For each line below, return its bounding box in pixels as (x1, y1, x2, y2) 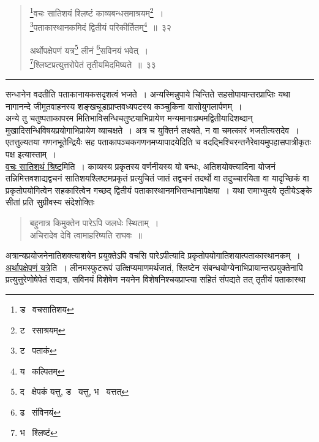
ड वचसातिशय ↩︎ (20, 302, 74, 315)
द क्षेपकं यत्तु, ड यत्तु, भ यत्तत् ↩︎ (20, 385, 129, 398)
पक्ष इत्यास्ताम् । (6, 147, 57, 160)
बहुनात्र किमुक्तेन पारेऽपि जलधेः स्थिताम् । (29, 216, 159, 229)
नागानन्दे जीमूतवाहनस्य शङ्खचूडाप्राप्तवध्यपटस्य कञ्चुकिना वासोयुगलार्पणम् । (6, 99, 242, 112)
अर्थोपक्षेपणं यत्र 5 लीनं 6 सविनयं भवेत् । (29, 42, 149, 56)
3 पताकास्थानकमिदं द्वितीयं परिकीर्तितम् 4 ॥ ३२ (29, 19, 171, 33)
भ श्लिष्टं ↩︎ (20, 426, 58, 439)
